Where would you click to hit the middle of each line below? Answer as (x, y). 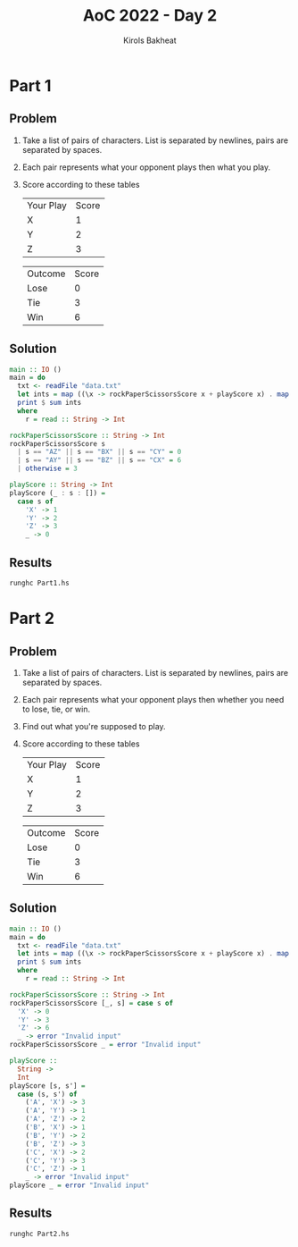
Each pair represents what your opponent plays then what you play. (146, 167)
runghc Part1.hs (39, 583)
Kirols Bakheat (150, 40)
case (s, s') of (47, 1094)
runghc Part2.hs (39, 1234)
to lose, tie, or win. (56, 709)
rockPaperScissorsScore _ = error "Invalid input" (105, 1045)
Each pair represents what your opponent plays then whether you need (153, 699)
